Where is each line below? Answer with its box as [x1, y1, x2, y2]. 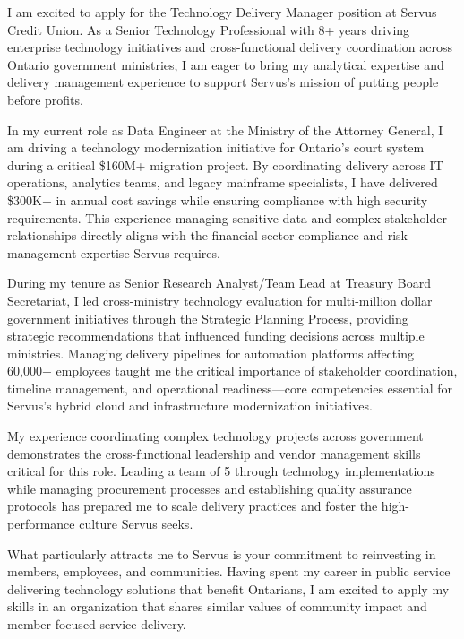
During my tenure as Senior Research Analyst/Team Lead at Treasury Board [7, 273, 432, 292]
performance [7, 514, 75, 533]
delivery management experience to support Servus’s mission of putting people [7, 73, 439, 91]
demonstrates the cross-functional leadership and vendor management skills [7, 444, 421, 462]
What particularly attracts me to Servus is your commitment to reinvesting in [7, 544, 436, 563]
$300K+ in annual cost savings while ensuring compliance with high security [7, 190, 428, 209]
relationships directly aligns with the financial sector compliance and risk [7, 226, 408, 245]
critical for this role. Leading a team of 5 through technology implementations [7, 462, 435, 480]
